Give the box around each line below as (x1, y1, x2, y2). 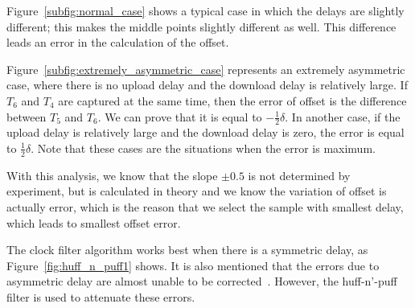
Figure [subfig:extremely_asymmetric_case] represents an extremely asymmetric (6, 60, 405, 77)
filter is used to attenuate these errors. (6, 288, 195, 305)
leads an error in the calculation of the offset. (6, 34, 229, 51)
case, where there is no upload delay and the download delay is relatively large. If (6, 76, 408, 93)
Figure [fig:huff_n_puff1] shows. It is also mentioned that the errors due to (6, 257, 380, 273)
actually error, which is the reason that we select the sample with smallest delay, (6, 199, 404, 215)
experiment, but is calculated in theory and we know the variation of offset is (6, 183, 387, 199)
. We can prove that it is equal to (97, 108, 262, 125)
